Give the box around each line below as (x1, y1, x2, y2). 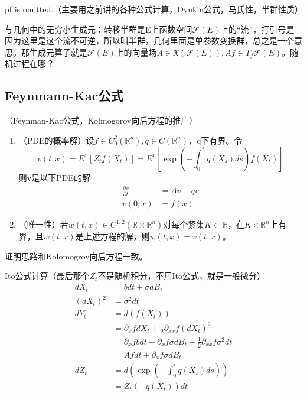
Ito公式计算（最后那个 (5, 270, 90, 282)
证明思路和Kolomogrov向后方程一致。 (5, 249, 148, 262)
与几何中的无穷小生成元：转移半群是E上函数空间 (5, 22, 192, 35)
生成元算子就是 (29, 46, 87, 58)
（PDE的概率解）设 (18, 134, 94, 146)
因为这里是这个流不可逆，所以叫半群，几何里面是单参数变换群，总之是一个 (5, 34, 294, 47)
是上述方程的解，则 (75, 230, 150, 242)
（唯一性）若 (18, 218, 68, 231)
